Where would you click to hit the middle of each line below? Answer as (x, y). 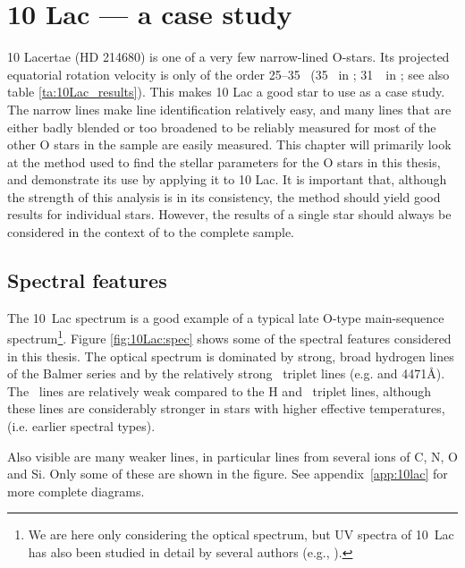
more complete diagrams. (76, 491)
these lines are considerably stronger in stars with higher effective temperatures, (226, 408)
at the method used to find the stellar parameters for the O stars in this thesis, (224, 161)
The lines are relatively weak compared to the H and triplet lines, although (219, 390)
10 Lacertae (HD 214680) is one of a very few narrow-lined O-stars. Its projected (228, 57)
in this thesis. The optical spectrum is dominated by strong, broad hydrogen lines (231, 356)
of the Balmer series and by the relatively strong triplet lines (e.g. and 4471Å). (226, 373)
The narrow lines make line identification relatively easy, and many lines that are (229, 109)
